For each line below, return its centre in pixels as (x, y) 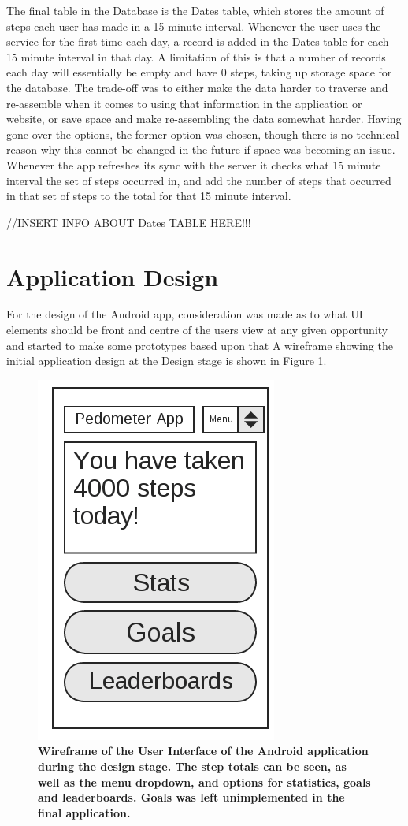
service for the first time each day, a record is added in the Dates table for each (198, 41)
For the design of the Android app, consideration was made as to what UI (185, 314)
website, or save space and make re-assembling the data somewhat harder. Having (204, 119)
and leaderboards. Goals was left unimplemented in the (191, 797)
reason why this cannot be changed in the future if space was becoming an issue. (201, 149)
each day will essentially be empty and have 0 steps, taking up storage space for (199, 72)
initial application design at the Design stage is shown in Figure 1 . (167, 361)
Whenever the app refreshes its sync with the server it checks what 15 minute (194, 164)
